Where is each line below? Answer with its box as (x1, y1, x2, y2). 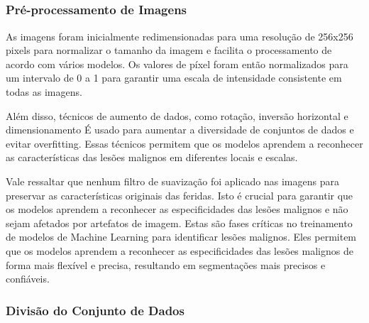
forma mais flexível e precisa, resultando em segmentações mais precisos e (6, 257, 326, 272)
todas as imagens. (6, 84, 82, 99)
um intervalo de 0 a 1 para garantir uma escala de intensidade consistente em (6, 70, 342, 85)
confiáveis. (6, 271, 50, 286)
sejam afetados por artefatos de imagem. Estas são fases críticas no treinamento (6, 215, 353, 230)
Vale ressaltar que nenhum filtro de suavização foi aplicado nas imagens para (6, 174, 339, 189)
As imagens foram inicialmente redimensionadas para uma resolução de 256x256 (6, 28, 353, 43)
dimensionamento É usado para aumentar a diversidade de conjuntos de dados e (6, 122, 354, 137)
